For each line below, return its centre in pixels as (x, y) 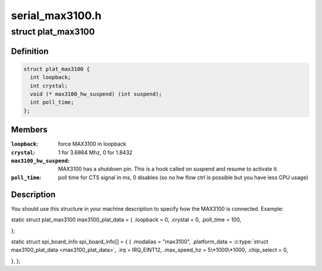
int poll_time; (52, 102)
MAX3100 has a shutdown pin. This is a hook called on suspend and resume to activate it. (168, 169)
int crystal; (49, 86)
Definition (30, 51)
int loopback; (51, 77)
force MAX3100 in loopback (92, 144)
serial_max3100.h (56, 16)
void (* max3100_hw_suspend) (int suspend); (96, 94)
